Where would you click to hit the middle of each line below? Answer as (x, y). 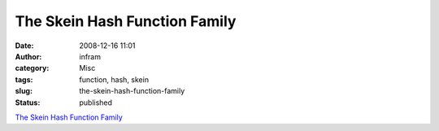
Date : (24, 46)
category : (32, 68)
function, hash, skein (114, 79)
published (96, 103)
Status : (28, 103)
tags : (24, 79)
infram (90, 56)
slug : (24, 91)
